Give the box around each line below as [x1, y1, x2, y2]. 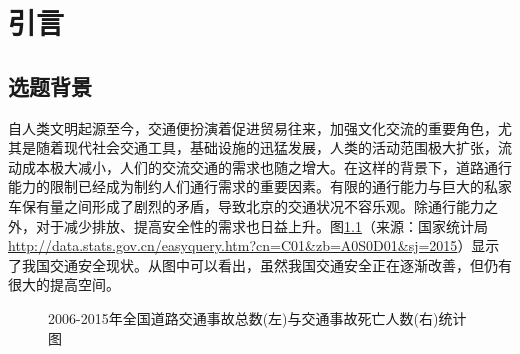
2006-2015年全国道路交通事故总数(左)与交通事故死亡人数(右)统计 [48, 307, 467, 328]
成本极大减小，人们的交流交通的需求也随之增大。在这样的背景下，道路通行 [21, 156, 512, 177]
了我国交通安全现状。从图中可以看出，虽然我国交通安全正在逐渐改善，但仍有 [8, 254, 512, 275]
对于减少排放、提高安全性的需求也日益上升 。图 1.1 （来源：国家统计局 [35, 215, 488, 236]
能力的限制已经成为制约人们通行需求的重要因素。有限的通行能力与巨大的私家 [8, 176, 512, 197]
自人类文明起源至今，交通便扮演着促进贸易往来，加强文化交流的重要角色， [8, 117, 498, 138]
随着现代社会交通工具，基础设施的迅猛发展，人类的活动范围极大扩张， [35, 137, 498, 158]
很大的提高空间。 [8, 274, 120, 295]
